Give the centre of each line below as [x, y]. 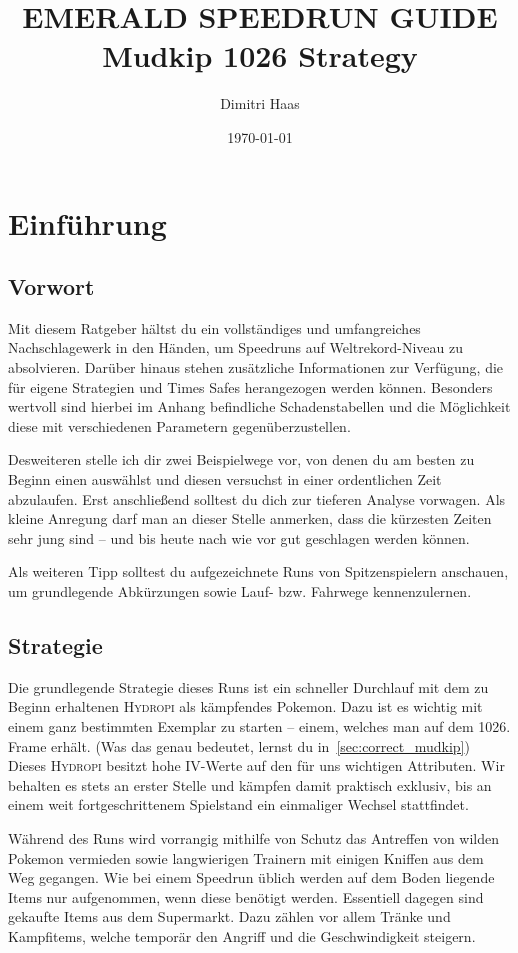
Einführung [87, 222]
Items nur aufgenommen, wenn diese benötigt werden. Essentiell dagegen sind [246, 896]
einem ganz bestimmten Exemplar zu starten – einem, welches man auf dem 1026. [259, 726]
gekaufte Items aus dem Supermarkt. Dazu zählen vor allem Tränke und [229, 916]
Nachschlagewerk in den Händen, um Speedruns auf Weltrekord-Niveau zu [235, 347]
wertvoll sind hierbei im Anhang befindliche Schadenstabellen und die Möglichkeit [259, 406]
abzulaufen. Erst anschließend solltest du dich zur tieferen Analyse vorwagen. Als [257, 498]
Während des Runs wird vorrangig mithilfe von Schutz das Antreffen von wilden [254, 837]
